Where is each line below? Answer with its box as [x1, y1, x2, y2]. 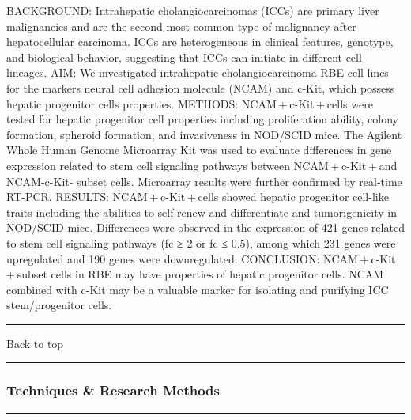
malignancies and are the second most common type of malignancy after [6, 17, 356, 34]
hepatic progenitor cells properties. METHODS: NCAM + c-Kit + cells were [6, 95, 373, 112]
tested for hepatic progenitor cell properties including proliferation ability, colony [6, 111, 398, 127]
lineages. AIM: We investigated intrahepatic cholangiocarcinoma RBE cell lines [6, 64, 389, 81]
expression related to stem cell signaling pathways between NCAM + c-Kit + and [6, 157, 398, 173]
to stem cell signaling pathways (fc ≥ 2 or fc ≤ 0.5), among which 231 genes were [6, 234, 396, 251]
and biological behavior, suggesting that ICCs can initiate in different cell [6, 48, 362, 65]
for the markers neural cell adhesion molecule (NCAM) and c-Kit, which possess [6, 79, 395, 96]
